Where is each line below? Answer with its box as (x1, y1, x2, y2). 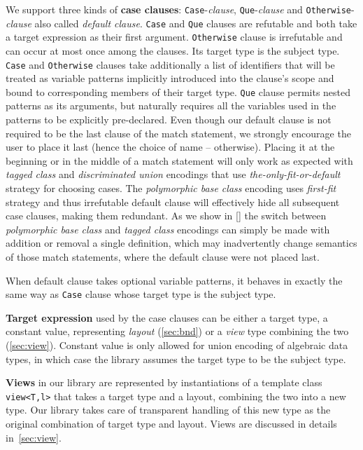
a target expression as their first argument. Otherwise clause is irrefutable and (6, 29, 343, 44)
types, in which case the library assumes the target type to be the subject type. (6, 351, 346, 366)
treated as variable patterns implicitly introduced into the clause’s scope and (6, 71, 334, 86)
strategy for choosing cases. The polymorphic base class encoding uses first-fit (6, 181, 336, 196)
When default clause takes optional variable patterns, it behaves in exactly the (6, 273, 343, 287)
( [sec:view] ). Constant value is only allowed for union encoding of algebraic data (6, 338, 348, 353)
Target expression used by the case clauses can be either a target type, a (6, 310, 328, 325)
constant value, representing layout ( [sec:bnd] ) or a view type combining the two (6, 324, 349, 339)
